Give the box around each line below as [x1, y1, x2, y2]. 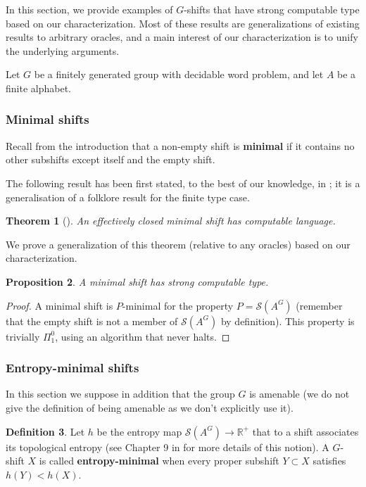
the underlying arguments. [6, 43, 120, 58]
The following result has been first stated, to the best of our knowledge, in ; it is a [6, 175, 360, 190]
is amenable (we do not [249, 386, 350, 401]
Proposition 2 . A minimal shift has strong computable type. [6, 274, 269, 289]
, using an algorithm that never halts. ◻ [55, 329, 230, 343]
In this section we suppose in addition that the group [6, 386, 235, 401]
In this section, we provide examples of [6, 2, 173, 16]
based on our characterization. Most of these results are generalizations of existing [6, 15, 360, 30]
